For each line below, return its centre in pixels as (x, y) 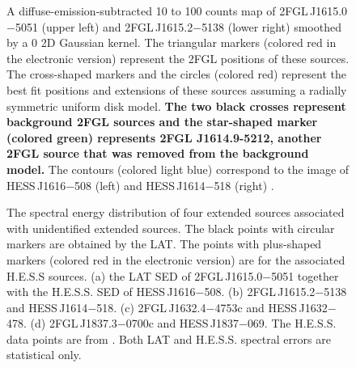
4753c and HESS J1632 (271, 307)
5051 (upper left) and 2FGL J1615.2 (104, 26)
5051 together (305, 275)
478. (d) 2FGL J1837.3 (62, 323)
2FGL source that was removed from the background (158, 153)
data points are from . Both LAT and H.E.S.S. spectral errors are (169, 338)
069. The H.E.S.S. (292, 323)
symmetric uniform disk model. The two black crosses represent (176, 106)
